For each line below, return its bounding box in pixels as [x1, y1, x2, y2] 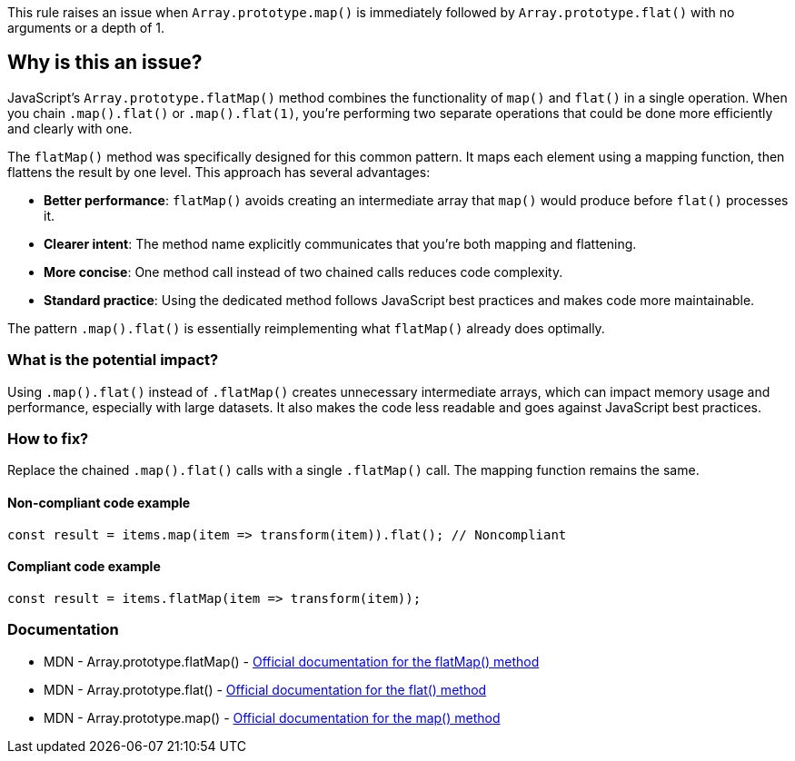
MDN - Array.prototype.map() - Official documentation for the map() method [44, 709, 501, 726]
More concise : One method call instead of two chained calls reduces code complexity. [44, 263, 563, 280]
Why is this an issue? [7, 51, 203, 74]
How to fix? [7, 429, 89, 448]
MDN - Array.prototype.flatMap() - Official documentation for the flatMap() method [44, 653, 540, 669]
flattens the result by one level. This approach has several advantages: [7, 163, 431, 180]
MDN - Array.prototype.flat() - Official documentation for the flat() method [44, 681, 487, 697]
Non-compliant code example [7, 494, 191, 510]
